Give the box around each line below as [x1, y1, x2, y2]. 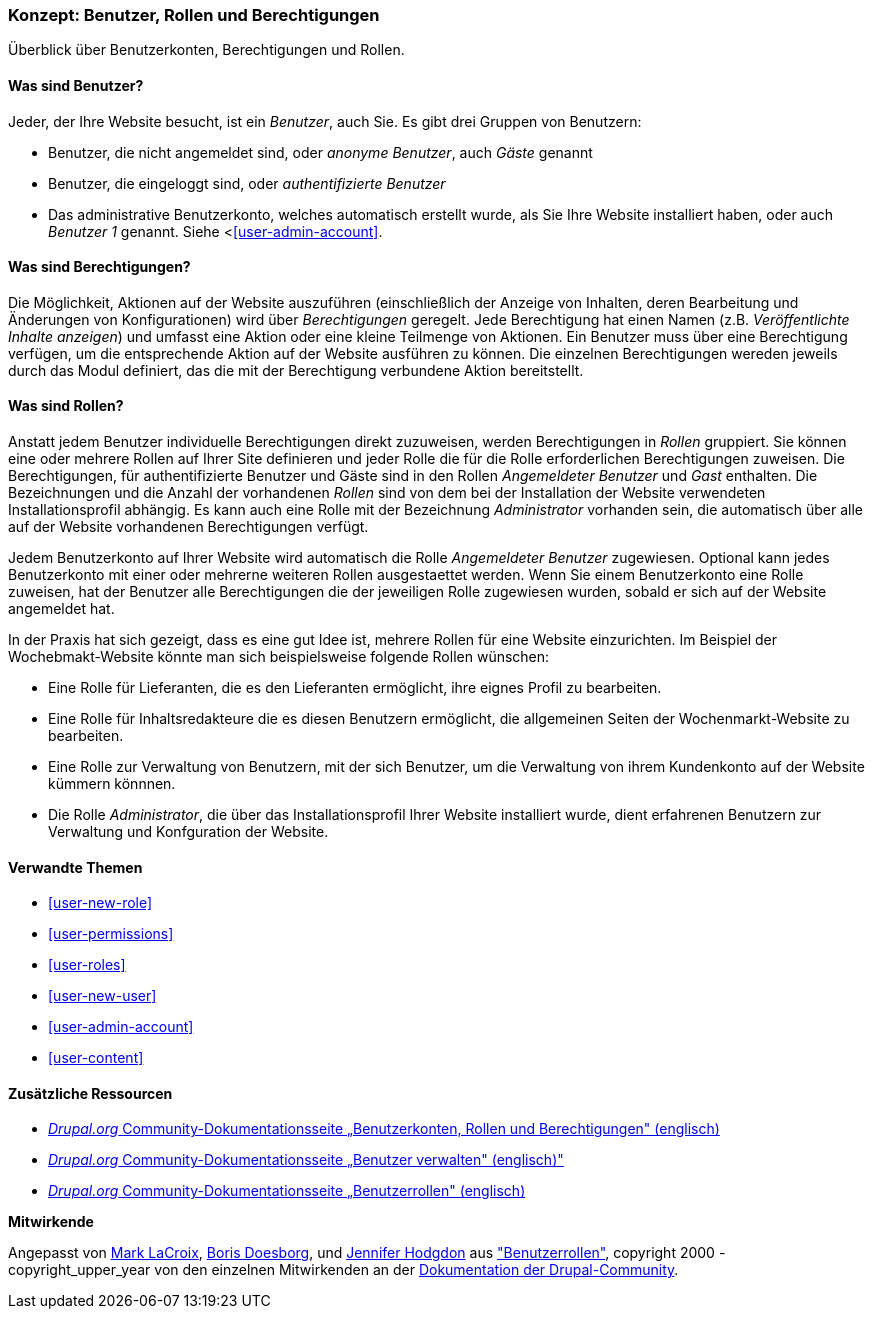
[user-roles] [48, 956, 126, 974]
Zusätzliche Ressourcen [8, 1084, 173, 1102]
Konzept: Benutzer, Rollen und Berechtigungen [8, 5, 380, 25]
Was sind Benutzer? [8, 76, 144, 94]
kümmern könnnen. [48, 775, 176, 793]
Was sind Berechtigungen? [8, 258, 191, 276]
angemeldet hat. [8, 600, 115, 618]
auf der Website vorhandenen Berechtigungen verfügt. [8, 518, 369, 536]
